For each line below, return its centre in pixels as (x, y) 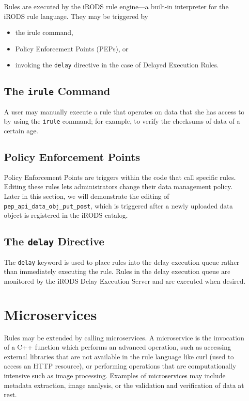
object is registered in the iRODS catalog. (66, 215)
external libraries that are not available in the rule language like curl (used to (119, 356)
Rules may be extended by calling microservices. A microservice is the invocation (124, 337)
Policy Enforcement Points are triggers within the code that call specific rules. (120, 177)
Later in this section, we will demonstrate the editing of (87, 196)
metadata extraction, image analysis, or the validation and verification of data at (124, 385)
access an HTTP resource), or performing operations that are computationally (120, 366)
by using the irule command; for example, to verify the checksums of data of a (122, 121)
